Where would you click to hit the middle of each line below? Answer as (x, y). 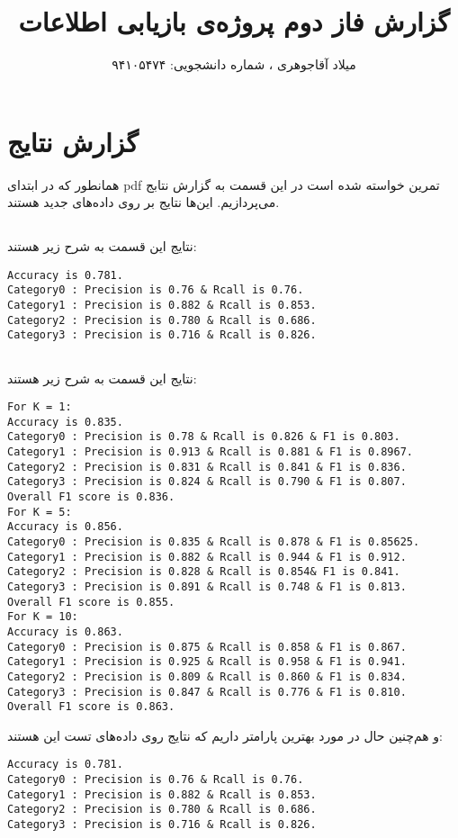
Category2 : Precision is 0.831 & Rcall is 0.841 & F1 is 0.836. (207, 467)
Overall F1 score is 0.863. (91, 707)
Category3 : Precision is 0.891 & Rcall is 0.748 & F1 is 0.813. (207, 586)
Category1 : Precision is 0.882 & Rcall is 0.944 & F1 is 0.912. (207, 557)
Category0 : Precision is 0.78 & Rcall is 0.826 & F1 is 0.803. (204, 437)
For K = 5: (40, 512)
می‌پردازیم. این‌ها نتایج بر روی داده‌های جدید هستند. (144, 202)
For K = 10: (43, 617)
